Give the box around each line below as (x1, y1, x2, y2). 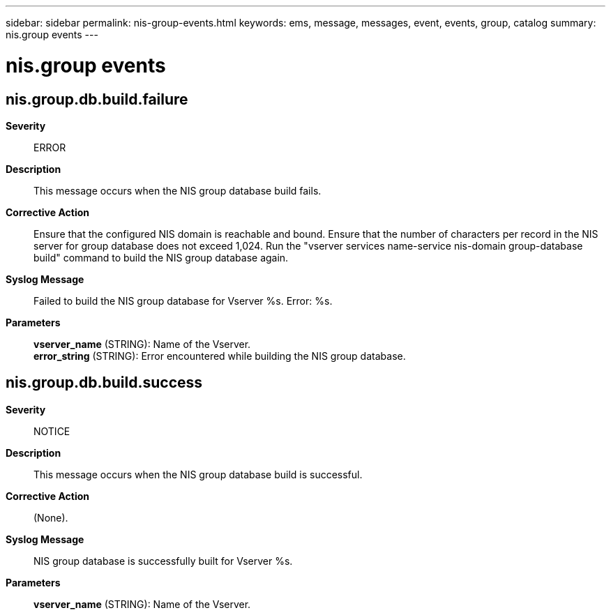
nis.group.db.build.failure (6, 90, 188, 108)
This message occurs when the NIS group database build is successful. (33, 468, 363, 480)
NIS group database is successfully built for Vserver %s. (33, 554, 293, 567)
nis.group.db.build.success (6, 374, 203, 392)
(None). (33, 511, 68, 524)
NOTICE (33, 425, 70, 437)
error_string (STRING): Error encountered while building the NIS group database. (33, 349, 406, 362)
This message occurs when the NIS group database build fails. (33, 184, 322, 197)
